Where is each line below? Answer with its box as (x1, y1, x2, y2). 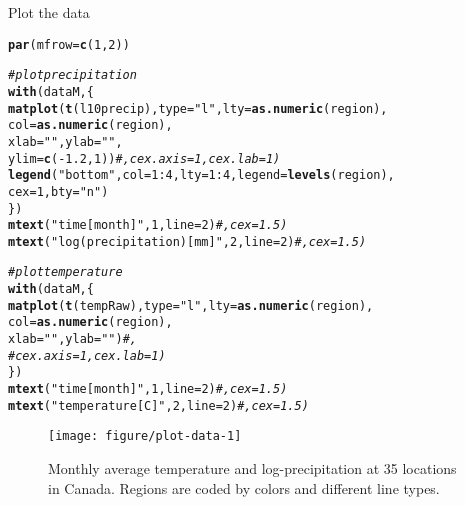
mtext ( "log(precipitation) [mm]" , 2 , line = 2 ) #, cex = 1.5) (8, 234, 367, 249)
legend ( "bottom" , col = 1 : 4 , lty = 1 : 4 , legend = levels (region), (8, 168, 395, 183)
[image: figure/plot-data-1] (48, 429, 242, 444)
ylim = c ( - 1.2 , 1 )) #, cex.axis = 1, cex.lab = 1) (8, 151, 281, 166)
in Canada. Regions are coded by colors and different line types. (48, 477, 440, 498)
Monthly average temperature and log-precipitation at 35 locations (48, 458, 457, 479)
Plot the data (8, 2, 90, 22)
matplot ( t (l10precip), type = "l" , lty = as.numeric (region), (8, 101, 388, 116)
